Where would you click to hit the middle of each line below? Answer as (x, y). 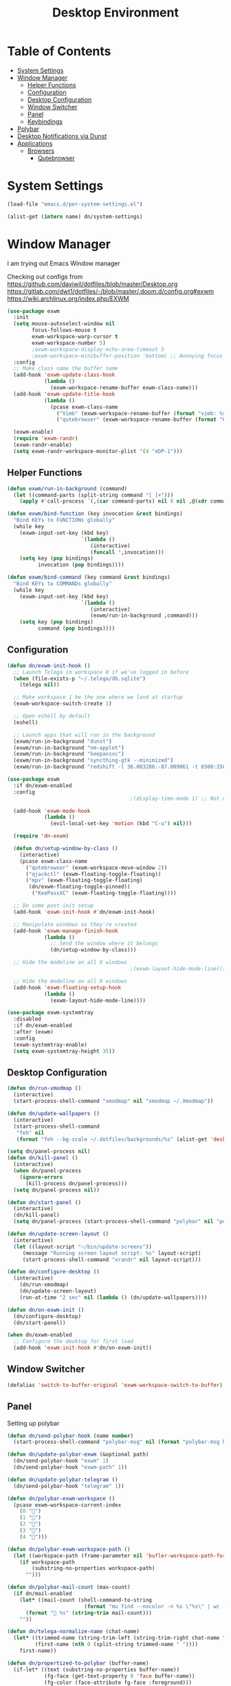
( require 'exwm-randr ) (46, 439)
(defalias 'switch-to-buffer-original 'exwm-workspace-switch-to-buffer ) (115, 1385)
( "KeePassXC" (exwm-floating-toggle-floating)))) (104, 893)
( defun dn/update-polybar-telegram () (63, 1480)
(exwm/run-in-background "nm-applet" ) (69, 747)
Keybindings (45, 121)
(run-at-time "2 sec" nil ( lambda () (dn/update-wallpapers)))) (113, 1298)
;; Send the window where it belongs (104, 943)
